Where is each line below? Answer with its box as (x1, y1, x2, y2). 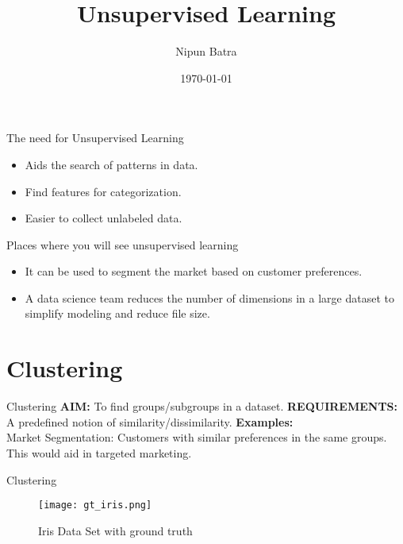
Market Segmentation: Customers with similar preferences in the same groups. (6, 429, 387, 446)
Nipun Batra (175, 43, 237, 60)
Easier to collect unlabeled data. (25, 210, 182, 226)
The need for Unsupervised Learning (6, 129, 184, 146)
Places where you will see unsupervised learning (6, 236, 239, 253)
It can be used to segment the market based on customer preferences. (25, 263, 363, 280)
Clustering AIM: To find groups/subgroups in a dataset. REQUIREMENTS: (6, 398, 397, 415)
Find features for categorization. (25, 183, 182, 199)
